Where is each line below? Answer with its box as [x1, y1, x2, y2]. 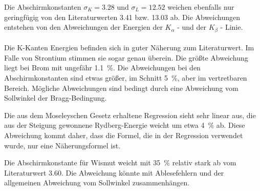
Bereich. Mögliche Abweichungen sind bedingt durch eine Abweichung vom [4, 82, 239, 93]
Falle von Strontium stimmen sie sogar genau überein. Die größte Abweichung [4, 52, 248, 63]
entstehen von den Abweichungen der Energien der [4, 22, 163, 32]
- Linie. [220, 22, 243, 32]
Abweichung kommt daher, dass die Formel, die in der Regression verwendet [4, 129, 243, 140]
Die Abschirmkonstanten [4, 2, 81, 12]
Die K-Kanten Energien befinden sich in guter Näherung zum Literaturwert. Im [4, 42, 254, 53]
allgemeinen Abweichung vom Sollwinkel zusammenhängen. [4, 177, 190, 188]
